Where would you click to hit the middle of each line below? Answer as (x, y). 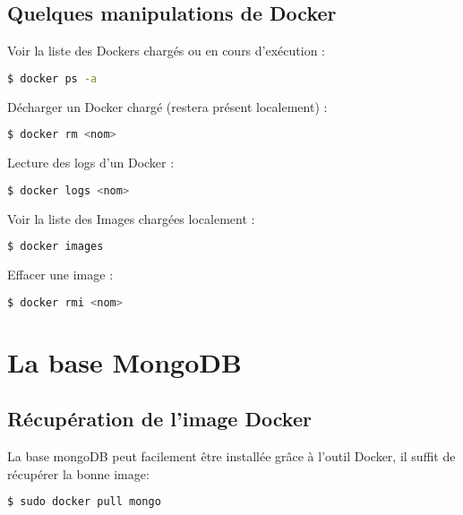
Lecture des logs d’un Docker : (91, 163)
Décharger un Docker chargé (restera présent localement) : (167, 106)
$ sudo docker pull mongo (84, 502)
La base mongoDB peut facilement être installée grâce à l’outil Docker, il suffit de (231, 456)
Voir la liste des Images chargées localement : (131, 218)
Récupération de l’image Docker (159, 419)
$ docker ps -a (52, 78)
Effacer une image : (60, 275)
